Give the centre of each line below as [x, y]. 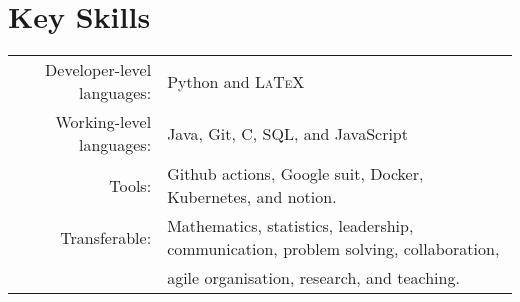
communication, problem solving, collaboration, [333, 249]
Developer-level [98, 70]
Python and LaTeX [236, 81]
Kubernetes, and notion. [252, 197]
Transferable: [106, 237]
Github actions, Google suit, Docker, [295, 174]
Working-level [103, 122]
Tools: [130, 185]
